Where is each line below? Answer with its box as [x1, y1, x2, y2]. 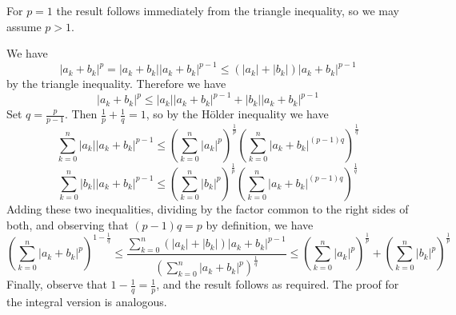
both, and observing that [6, 216, 129, 233]
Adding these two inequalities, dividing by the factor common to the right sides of [6, 200, 409, 217]
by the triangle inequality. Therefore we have [6, 75, 226, 92]
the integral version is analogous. [6, 293, 167, 310]
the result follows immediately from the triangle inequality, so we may [56, 2, 400, 18]
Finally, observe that [6, 276, 107, 293]
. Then [64, 106, 98, 122]
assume [6, 18, 42, 34]
